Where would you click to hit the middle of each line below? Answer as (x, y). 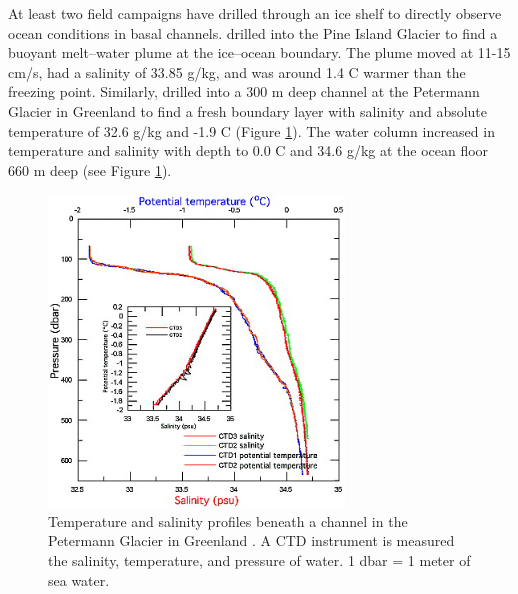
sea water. (79, 579)
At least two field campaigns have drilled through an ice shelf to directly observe (255, 13)
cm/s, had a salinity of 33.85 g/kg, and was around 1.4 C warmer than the (237, 71)
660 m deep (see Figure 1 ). (90, 169)
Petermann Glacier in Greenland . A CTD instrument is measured (251, 540)
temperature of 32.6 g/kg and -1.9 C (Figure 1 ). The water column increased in (251, 130)
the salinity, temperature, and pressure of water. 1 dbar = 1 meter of (259, 559)
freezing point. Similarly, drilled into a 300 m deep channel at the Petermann (244, 91)
